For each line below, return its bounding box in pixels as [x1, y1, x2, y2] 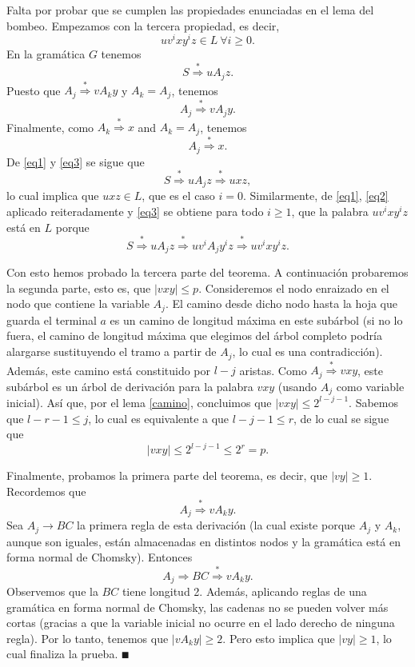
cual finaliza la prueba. [6, 645, 118, 662]
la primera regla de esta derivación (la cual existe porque [77, 517, 356, 533]
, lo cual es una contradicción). [232, 343, 383, 360]
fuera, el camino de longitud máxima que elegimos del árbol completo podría [6, 327, 382, 344]
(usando [277, 377, 317, 394]
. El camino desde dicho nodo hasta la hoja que [165, 295, 398, 312]
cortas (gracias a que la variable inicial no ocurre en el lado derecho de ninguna [6, 614, 395, 631]
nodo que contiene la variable [6, 295, 150, 312]
